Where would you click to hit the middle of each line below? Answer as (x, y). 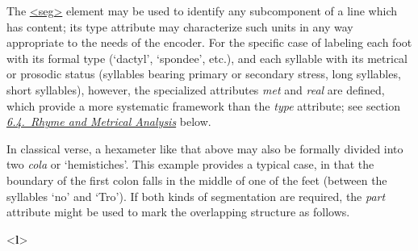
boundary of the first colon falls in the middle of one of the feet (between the (197, 180)
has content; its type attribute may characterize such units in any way (180, 26)
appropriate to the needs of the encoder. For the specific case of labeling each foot (209, 42)
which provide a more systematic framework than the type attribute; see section (203, 105)
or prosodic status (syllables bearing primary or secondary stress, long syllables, (204, 74)
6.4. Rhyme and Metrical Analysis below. (109, 121)
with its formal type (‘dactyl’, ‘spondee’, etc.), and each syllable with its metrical (207, 58)
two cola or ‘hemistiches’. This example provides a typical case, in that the (190, 164)
